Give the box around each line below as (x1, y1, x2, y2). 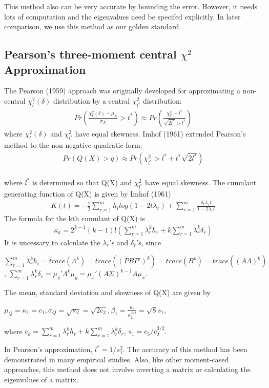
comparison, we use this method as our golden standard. (4, 21, 181, 32)
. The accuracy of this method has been (122, 344, 247, 355)
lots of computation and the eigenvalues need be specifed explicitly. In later (4, 11, 241, 22)
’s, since (136, 237, 161, 247)
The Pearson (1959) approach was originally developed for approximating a (4, 85, 241, 96)
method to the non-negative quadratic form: (4, 140, 142, 150)
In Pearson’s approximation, (4, 344, 93, 355)
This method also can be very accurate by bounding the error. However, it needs (4, 1, 257, 11)
